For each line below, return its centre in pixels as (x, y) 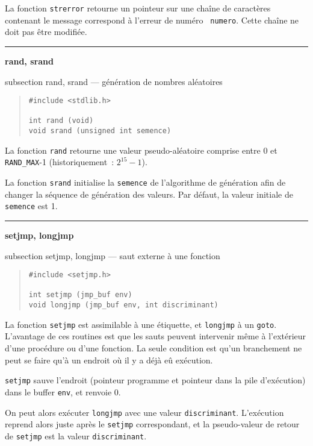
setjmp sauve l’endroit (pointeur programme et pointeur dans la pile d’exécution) (155, 380)
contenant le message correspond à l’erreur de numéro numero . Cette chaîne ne (152, 20)
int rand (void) (61, 121)
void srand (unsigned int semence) (100, 131)
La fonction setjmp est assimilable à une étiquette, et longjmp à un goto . (141, 324)
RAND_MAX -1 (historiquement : (60, 162)
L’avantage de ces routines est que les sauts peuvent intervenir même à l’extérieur (156, 336)
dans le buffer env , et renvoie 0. (63, 391)
